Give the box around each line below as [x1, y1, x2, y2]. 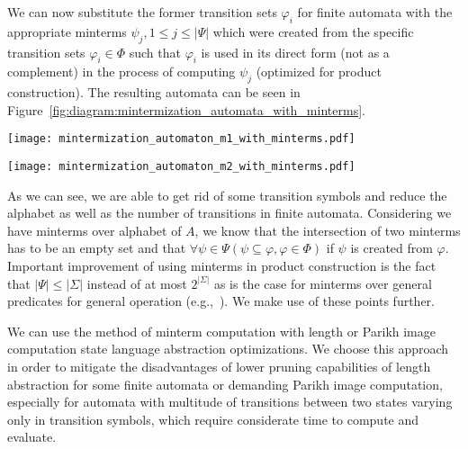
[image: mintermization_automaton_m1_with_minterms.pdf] [7, 132, 355, 146]
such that [129, 42, 181, 61]
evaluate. [7, 427, 57, 446]
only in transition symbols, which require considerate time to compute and [7, 409, 419, 428]
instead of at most [86, 274, 187, 292]
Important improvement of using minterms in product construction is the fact [7, 256, 436, 275]
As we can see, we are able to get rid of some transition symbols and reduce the [7, 185, 447, 204]
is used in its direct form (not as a [201, 42, 390, 61]
